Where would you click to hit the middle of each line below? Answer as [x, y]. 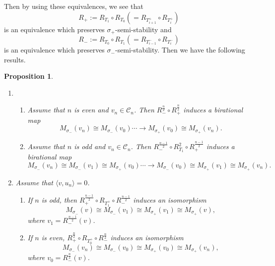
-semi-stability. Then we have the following [180, 50]
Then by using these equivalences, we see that [74, 6]
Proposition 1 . [29, 76]
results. [15, 59]
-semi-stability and [143, 29]
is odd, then [59, 200]
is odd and [90, 146]
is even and [91, 110]
